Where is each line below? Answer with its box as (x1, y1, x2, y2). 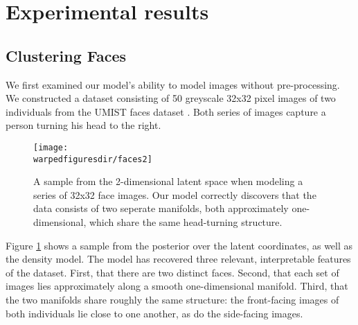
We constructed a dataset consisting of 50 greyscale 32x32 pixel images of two (6, 91, 336, 105)
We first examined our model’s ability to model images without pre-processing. (6, 77, 340, 91)
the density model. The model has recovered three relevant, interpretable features (6, 252, 351, 266)
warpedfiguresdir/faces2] (33, 154, 152, 164)
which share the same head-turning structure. (89, 215, 283, 229)
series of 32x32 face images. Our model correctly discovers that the (33, 187, 316, 202)
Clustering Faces (6, 44, 127, 66)
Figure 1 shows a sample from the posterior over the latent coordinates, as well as (6, 238, 353, 252)
